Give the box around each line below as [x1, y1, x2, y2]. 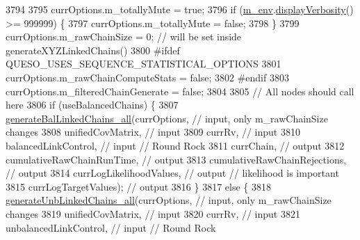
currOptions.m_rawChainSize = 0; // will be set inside [6, 29, 242, 44]
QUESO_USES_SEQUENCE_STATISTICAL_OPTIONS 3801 [6, 56, 281, 71]
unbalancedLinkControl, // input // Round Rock [6, 220, 216, 234]
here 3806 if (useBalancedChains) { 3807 [6, 97, 179, 112]
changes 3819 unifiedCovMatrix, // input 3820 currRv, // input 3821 [6, 206, 300, 221]
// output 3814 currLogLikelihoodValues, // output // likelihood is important [6, 166, 339, 180]
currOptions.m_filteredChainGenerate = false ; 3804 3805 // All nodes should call [6, 83, 354, 98]
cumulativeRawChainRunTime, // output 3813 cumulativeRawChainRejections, [6, 152, 347, 166]
